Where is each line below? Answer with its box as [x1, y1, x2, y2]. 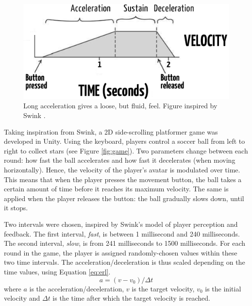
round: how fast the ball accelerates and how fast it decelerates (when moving [4, 155, 235, 165]
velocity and [4, 293, 40, 303]
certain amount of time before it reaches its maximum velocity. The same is [4, 184, 229, 194]
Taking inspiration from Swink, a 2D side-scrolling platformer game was [4, 126, 218, 136]
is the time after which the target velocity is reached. [52, 293, 210, 303]
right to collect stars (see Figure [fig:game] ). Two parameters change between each [4, 145, 248, 155]
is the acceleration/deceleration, [29, 283, 124, 293]
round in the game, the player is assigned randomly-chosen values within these [4, 247, 237, 257]
